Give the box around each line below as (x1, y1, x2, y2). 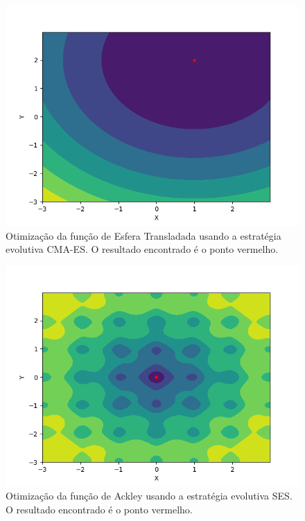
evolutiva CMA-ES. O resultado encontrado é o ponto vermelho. (6, 242, 279, 256)
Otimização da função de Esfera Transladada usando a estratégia (6, 228, 281, 242)
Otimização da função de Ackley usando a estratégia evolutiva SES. (6, 488, 293, 503)
